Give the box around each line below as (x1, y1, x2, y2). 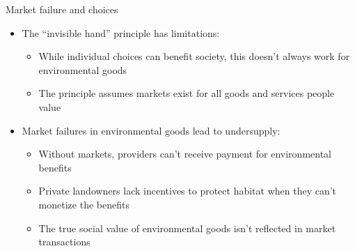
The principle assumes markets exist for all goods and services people (38, 86, 335, 100)
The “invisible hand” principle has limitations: (22, 25, 220, 40)
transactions (38, 234, 90, 249)
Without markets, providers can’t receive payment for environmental (38, 146, 331, 161)
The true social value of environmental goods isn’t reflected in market (38, 220, 336, 235)
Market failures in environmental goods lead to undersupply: (22, 123, 281, 137)
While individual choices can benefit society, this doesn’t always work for (38, 49, 350, 63)
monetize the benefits (38, 197, 129, 211)
